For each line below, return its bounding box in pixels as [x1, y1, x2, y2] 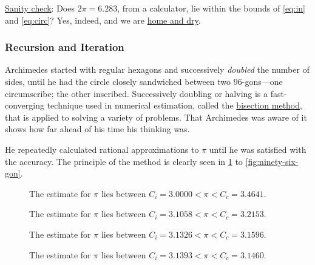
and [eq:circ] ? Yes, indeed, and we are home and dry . [5, 13, 201, 26]
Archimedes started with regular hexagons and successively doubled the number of [5, 63, 310, 76]
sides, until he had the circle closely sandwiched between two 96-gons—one [5, 75, 283, 87]
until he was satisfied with [209, 143, 307, 155]
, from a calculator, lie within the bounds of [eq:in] [117, 2, 305, 14]
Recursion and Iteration [5, 39, 124, 55]
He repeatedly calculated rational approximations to [5, 143, 199, 155]
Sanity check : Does [5, 2, 75, 14]
